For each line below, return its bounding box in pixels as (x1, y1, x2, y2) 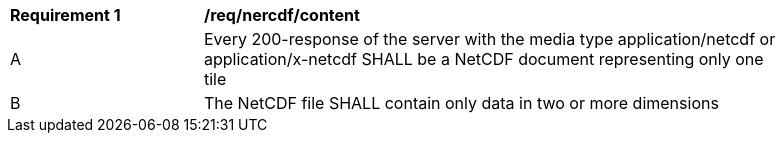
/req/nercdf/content (204, 5, 360, 25)
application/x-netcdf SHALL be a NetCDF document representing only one (204, 49, 764, 69)
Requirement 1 (10, 5, 121, 25)
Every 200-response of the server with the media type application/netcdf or (204, 29, 776, 49)
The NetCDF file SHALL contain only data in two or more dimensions (204, 93, 719, 113)
